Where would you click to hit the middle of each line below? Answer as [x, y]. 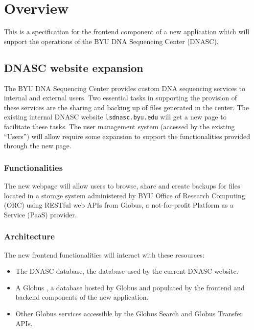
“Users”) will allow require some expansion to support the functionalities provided [127, 136]
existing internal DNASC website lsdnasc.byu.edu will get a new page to [115, 117]
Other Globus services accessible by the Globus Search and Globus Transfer [129, 313]
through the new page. [38, 146]
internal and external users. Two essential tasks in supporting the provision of [121, 98]
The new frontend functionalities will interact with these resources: [104, 254]
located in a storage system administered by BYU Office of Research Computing [125, 195]
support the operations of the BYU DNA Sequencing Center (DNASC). [111, 41]
